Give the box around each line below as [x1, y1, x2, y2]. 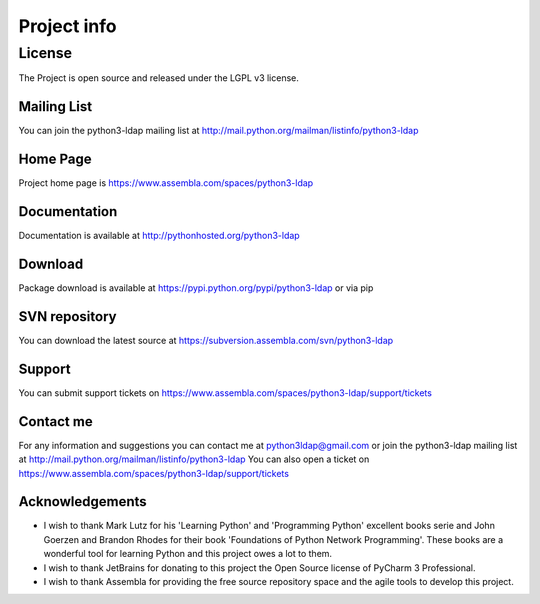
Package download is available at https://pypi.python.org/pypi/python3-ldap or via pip [18, 282, 374, 294]
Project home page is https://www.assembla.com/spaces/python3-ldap [18, 177, 314, 189]
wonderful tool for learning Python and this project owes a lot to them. [43, 548, 333, 560]
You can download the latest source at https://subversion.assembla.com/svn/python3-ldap [18, 334, 394, 346]
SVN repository [18, 308, 117, 325]
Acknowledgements [18, 493, 147, 510]
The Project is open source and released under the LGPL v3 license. [18, 72, 300, 84]
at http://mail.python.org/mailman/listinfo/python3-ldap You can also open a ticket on [18, 453, 370, 465]
